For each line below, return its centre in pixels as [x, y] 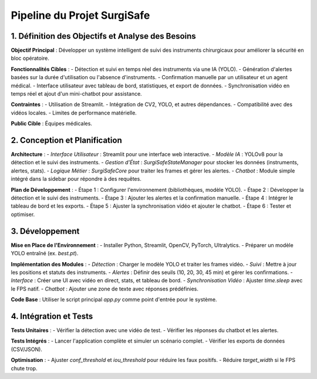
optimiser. [23, 214]
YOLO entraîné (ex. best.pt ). [45, 253]
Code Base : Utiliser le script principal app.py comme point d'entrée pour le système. [114, 300]
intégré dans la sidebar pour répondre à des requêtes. [76, 179]
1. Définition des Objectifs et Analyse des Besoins [103, 36]
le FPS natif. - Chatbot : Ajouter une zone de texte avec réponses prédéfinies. [105, 289]
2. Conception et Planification [67, 140]
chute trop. [24, 368]
